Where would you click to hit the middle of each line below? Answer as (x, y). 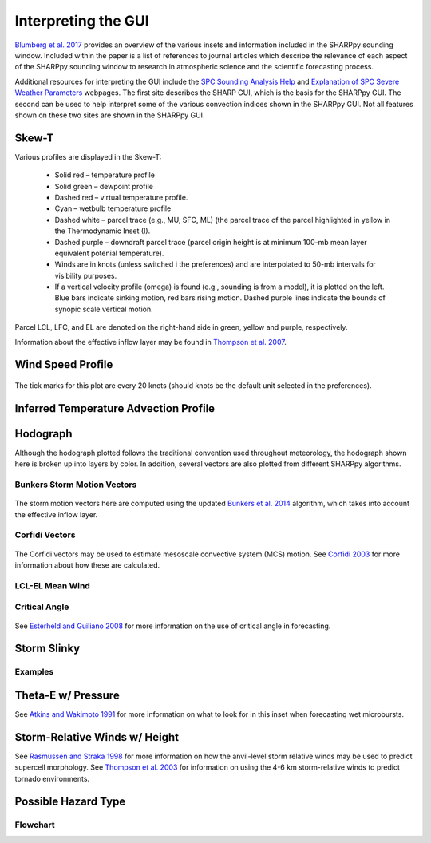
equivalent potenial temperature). (109, 253)
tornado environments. (52, 778)
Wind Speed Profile (64, 364)
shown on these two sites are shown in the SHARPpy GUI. (110, 115)
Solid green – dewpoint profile (104, 186)
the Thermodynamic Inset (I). (103, 231)
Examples (34, 672)
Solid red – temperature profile (105, 175)
